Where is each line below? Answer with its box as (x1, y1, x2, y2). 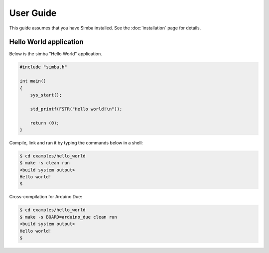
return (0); (30, 120, 60, 126)
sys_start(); (30, 92, 62, 98)
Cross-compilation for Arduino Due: (9, 194, 82, 200)
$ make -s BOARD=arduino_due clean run (19, 214, 117, 220)
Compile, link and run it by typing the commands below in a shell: (9, 139, 143, 145)
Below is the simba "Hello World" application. (9, 51, 102, 57)
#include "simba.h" (19, 64, 67, 70)
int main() (19, 78, 46, 84)
